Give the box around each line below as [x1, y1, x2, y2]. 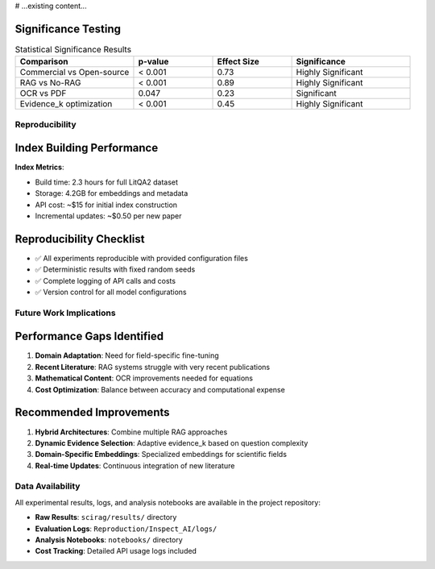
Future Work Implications [14, 307, 116, 318]
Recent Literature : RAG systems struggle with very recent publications [35, 362, 270, 372]
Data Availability [14, 480, 81, 492]
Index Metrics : [14, 162, 64, 172]
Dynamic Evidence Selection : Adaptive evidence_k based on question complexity [35, 438, 309, 447]
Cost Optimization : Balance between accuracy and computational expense [35, 384, 285, 394]
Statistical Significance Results [14, 44, 132, 56]
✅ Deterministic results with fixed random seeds [35, 264, 196, 274]
